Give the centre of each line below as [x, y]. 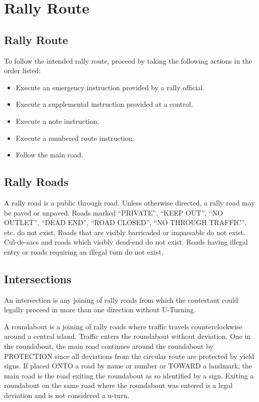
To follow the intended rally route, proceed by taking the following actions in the [128, 60]
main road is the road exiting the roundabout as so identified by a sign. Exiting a [129, 375]
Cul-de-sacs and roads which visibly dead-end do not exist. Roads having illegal [126, 242]
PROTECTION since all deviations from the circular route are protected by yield [129, 356]
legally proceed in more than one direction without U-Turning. [100, 310]
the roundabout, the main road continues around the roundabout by [109, 346]
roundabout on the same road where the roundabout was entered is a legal [118, 385]
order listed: [22, 70]
